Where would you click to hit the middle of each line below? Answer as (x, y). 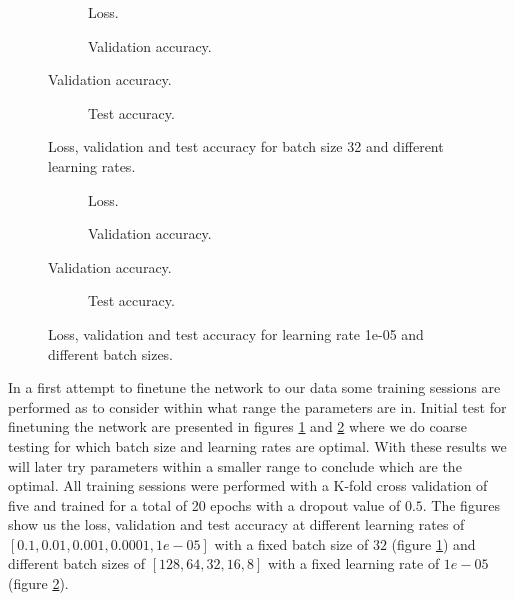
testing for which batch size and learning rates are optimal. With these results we (257, 445)
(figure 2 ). (38, 583)
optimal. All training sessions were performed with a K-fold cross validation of (248, 485)
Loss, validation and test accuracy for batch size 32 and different (246, 146)
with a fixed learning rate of (353, 563)
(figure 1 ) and (433, 543)
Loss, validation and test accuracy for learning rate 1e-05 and (236, 333)
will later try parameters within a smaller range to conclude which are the (235, 465)
